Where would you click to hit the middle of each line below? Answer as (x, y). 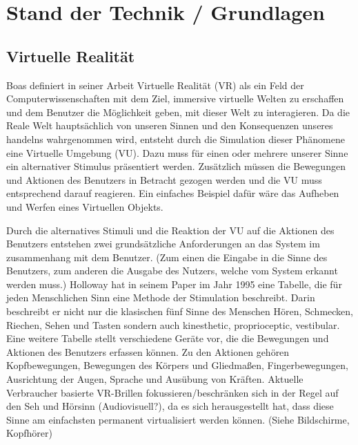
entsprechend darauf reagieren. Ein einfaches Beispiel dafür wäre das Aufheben (173, 193)
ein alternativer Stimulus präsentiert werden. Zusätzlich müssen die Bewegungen (176, 166)
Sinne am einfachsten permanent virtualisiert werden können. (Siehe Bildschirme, (178, 419)
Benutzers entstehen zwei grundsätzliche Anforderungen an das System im (163, 244)
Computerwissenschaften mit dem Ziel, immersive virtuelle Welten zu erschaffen (175, 98)
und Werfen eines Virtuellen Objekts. (85, 206)
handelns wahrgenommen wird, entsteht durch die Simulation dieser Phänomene (176, 139)
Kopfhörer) (29, 433)
